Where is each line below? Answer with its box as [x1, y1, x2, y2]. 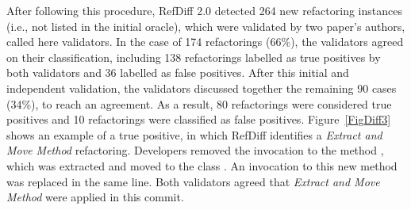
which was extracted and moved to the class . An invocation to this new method [6, 157, 398, 174]
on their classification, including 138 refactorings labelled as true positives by [6, 48, 381, 65]
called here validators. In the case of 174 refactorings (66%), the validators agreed [6, 33, 404, 50]
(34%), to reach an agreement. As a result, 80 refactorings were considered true [6, 95, 392, 112]
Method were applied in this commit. [6, 189, 184, 205]
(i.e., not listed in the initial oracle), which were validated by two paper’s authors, [6, 17, 405, 34]
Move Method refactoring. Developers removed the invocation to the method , [6, 142, 384, 158]
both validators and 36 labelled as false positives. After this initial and [6, 64, 349, 81]
